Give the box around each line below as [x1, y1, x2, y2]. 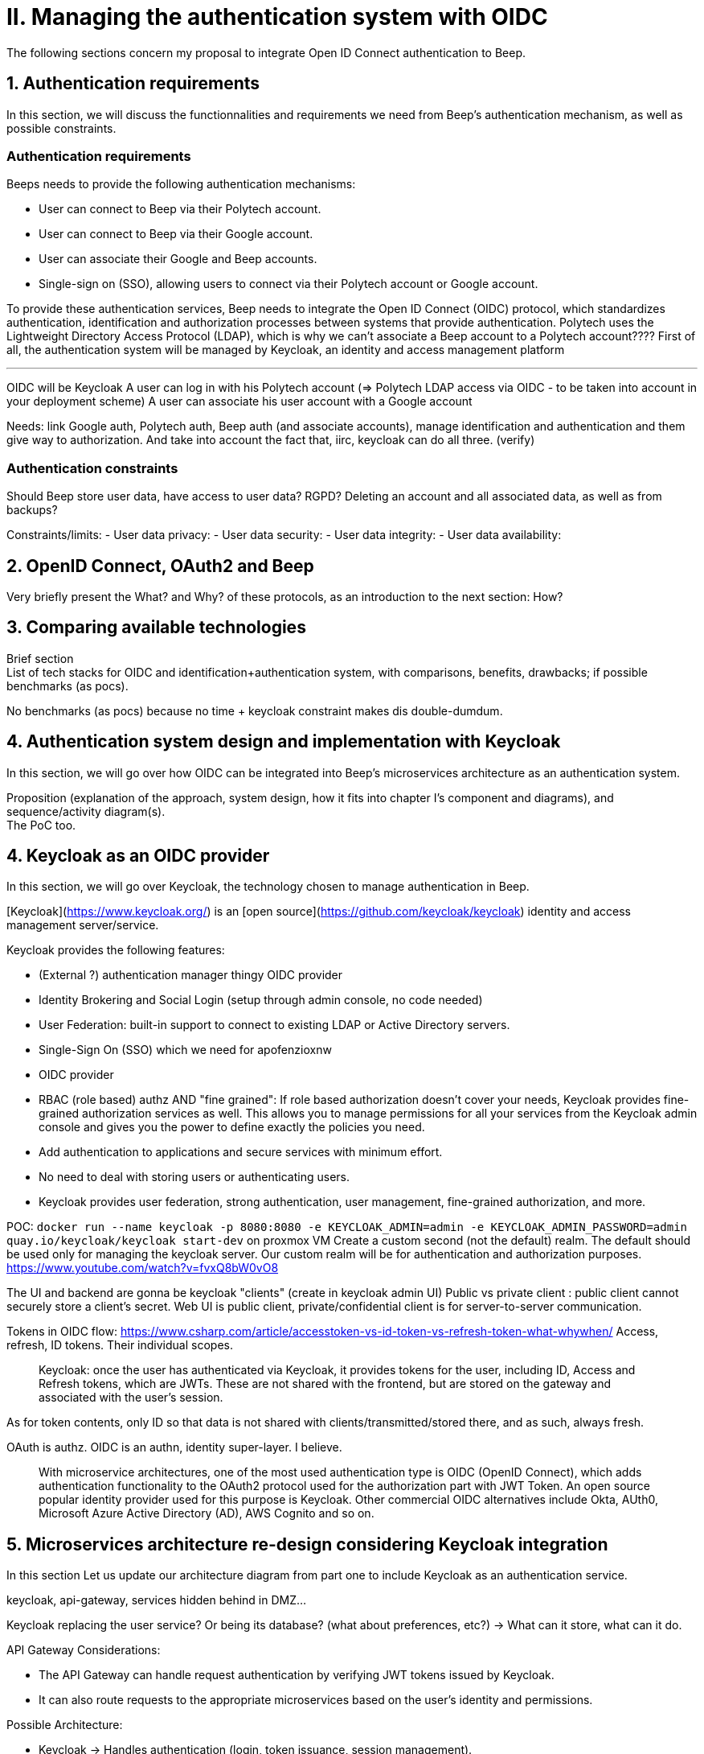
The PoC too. [6, 817, 76, 832]
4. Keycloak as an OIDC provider [6, 846, 270, 867]
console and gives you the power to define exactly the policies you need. [39, 1120, 425, 1134]
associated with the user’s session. [39, 1390, 223, 1405]
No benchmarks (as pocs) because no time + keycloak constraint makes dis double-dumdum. [6, 703, 503, 718]
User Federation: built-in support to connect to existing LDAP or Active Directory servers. [39, 1018, 510, 1032]
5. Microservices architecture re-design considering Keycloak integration [6, 1534, 608, 1554]
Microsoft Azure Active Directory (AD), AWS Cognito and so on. [39, 1506, 375, 1521]
